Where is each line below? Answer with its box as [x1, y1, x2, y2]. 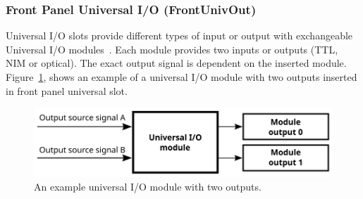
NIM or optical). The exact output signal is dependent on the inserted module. [6, 56, 347, 70]
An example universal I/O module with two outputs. [34, 179, 262, 194]
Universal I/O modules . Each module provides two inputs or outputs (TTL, [6, 41, 338, 56]
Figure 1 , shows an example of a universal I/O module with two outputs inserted [6, 70, 357, 84]
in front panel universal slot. [6, 83, 128, 98]
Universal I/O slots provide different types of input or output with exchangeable [6, 28, 353, 43]
